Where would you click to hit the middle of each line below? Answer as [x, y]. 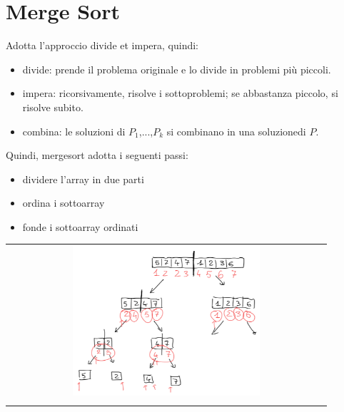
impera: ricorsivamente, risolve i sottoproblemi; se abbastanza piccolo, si [180, 93]
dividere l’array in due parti [83, 179]
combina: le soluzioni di [74, 131]
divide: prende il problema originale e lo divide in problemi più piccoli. [177, 69]
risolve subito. [53, 107]
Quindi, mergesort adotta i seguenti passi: [97, 155]
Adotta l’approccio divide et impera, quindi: [102, 45]
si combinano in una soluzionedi [236, 131]
